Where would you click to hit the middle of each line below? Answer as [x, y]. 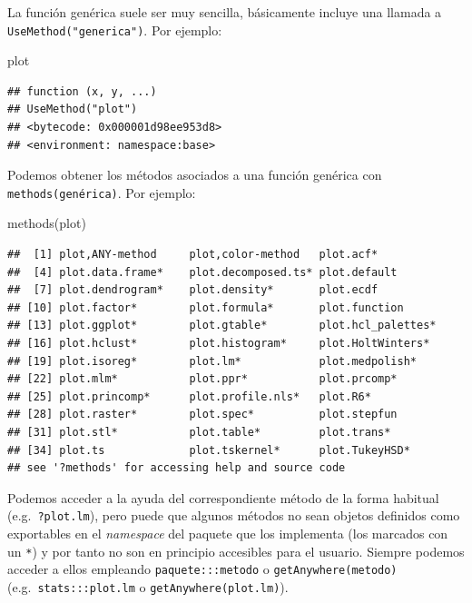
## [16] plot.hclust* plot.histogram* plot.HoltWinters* [219, 344]
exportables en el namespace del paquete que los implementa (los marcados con [228, 534]
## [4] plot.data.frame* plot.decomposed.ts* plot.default [202, 272]
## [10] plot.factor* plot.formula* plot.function [206, 307]
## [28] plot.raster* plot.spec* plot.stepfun [202, 415]
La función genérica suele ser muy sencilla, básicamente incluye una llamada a [225, 12]
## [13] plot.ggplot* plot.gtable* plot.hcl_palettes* [222, 326]
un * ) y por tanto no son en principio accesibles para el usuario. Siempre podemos [236, 551]
